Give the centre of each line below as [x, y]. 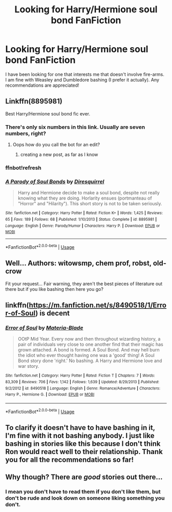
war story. [28, 366]
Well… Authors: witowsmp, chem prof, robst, [79, 263]
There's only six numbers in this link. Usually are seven [75, 127]
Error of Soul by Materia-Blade [44, 328]
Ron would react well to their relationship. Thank [84, 452]
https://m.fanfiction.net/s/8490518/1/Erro [98, 306]
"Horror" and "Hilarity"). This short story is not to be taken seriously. [90, 204]
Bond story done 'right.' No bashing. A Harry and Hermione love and [90, 361]
